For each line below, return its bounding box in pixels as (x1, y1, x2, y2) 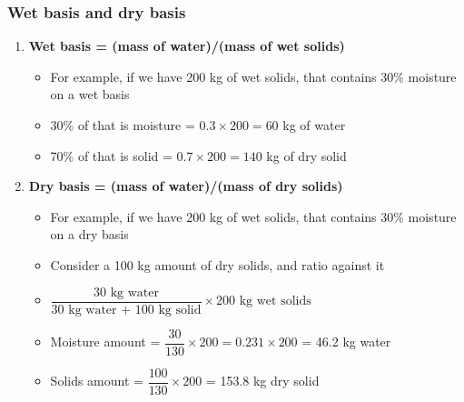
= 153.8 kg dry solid (205, 371, 320, 390)
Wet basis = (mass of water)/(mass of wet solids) (28, 36, 345, 55)
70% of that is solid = (50, 146, 173, 165)
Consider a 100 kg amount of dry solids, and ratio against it (50, 255, 385, 274)
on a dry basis (50, 225, 129, 244)
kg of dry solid (266, 146, 347, 165)
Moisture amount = (50, 332, 161, 351)
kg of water (282, 116, 346, 134)
